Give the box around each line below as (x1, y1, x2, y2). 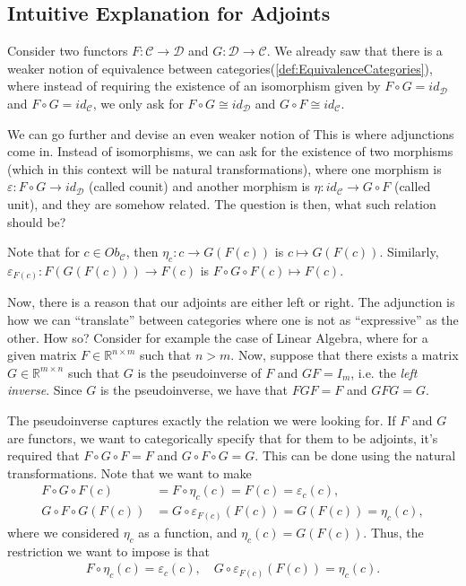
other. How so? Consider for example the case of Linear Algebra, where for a (7, 328, 428, 346)
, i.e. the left (350, 363, 418, 381)
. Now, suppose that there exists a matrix (230, 345, 459, 364)
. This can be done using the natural (255, 446, 456, 465)
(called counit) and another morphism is (89, 177, 310, 196)
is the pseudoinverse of (137, 363, 262, 381)
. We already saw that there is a (266, 41, 443, 60)
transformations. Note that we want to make (7, 463, 252, 482)
